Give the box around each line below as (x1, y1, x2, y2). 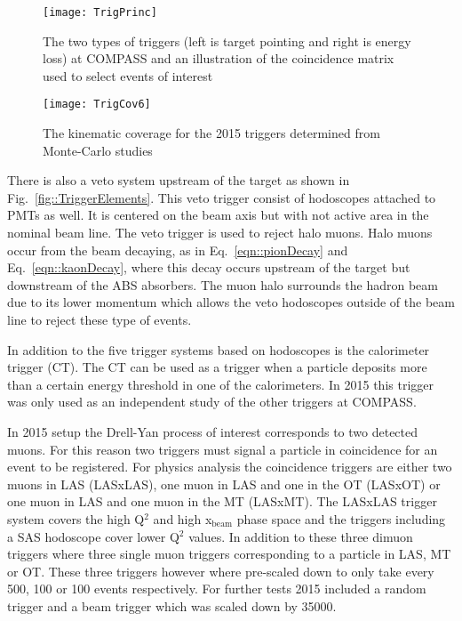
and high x (153, 509, 212, 528)
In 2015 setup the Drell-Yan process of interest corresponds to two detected (7, 423, 418, 440)
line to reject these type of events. (7, 310, 192, 329)
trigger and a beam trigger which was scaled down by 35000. (7, 596, 337, 615)
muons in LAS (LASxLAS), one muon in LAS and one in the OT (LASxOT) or (7, 474, 441, 493)
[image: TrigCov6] (43, 98, 151, 111)
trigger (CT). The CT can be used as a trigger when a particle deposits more (7, 358, 427, 376)
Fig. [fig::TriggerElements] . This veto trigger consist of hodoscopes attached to (7, 188, 436, 206)
